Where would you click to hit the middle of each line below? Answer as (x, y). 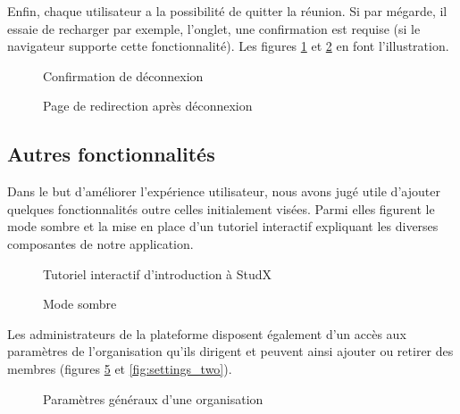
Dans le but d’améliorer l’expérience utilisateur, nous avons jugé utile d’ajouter (224, 191)
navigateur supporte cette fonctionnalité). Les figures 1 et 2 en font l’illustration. (228, 46)
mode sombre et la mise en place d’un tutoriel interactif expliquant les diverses (223, 226)
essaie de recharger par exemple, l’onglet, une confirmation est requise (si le (214, 28)
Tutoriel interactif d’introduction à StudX (158, 273)
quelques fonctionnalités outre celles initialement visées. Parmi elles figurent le (221, 208)
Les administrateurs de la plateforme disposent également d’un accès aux (207, 333)
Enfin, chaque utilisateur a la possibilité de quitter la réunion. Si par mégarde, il (227, 11)
